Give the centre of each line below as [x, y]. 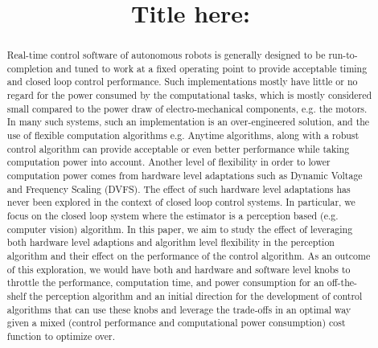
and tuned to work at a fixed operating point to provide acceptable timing [212, 68]
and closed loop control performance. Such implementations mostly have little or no [182, 82]
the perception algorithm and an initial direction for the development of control [196, 295]
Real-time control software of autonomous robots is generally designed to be [166, 55]
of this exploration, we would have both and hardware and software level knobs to [179, 269]
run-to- [343, 55]
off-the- [342, 282]
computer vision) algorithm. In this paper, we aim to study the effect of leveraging [180, 229]
